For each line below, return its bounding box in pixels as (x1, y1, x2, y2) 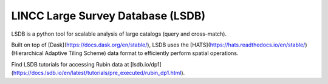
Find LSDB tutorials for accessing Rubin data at (11, 60, 129, 68)
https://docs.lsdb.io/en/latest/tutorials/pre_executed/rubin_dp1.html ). (13, 69, 185, 77)
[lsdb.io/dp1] (130, 60, 162, 68)
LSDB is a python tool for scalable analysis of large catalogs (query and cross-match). (11, 30, 227, 37)
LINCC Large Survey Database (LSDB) (11, 9, 206, 22)
